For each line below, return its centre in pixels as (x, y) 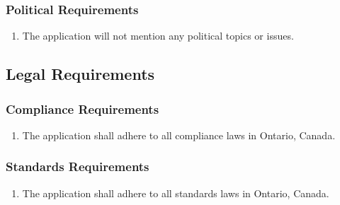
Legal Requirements (80, 74)
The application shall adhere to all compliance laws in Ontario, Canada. (179, 135)
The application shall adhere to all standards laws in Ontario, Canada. (176, 193)
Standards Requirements (78, 166)
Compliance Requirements (83, 109)
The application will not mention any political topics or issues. (158, 36)
